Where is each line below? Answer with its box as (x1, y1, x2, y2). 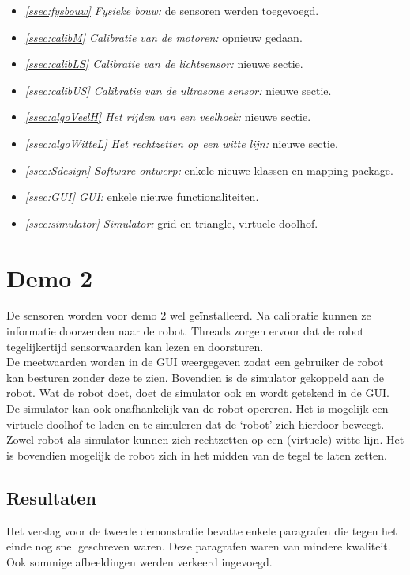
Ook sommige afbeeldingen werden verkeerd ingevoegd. (6, 553, 273, 569)
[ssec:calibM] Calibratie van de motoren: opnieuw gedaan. (24, 28, 303, 45)
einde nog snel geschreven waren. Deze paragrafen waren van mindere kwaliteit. (6, 538, 391, 554)
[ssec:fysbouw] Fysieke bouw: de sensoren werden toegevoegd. (24, 2, 319, 18)
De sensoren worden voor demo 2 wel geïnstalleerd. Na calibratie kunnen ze (6, 307, 371, 323)
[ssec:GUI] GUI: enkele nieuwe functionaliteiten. (24, 188, 259, 205)
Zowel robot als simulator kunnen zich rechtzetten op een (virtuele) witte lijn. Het (6, 431, 404, 448)
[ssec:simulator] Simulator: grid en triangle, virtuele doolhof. (24, 214, 318, 231)
